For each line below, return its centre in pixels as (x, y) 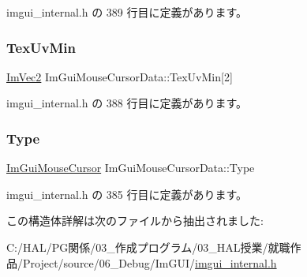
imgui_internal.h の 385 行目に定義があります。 (127, 194)
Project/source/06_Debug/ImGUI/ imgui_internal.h (150, 262)
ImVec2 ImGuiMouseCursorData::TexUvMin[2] (120, 76)
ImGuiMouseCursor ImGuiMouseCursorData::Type (131, 168)
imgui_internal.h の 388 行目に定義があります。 (127, 103)
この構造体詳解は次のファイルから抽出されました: (135, 221)
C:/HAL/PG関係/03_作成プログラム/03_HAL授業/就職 (148, 247)
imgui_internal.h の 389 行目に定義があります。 (127, 12)
